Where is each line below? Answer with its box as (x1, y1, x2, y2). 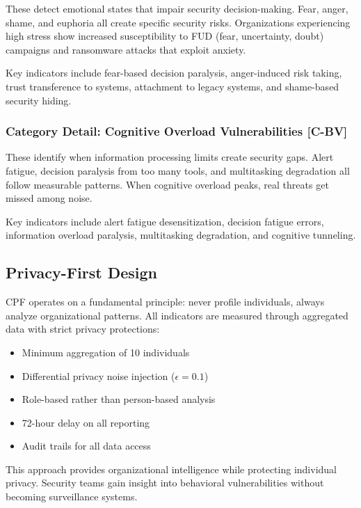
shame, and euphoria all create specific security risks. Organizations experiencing (6, 15, 351, 29)
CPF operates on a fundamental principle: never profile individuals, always (6, 294, 325, 309)
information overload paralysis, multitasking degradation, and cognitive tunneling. (6, 228, 356, 242)
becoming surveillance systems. (6, 489, 138, 504)
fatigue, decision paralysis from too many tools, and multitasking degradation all (6, 163, 350, 177)
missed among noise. (6, 191, 93, 205)
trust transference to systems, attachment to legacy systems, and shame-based (6, 79, 339, 93)
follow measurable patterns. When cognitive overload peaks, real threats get (6, 177, 329, 191)
